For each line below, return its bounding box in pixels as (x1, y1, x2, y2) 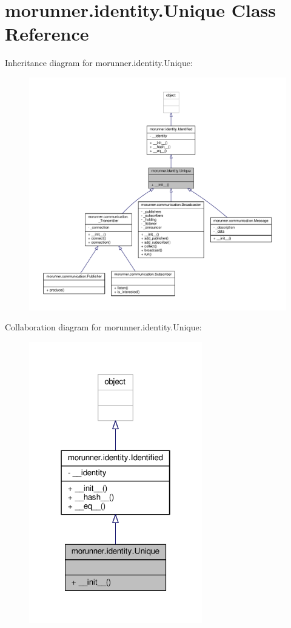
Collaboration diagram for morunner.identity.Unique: (5, 321, 202, 333)
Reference (5, 21, 89, 46)
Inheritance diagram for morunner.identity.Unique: (5, 56, 193, 69)
